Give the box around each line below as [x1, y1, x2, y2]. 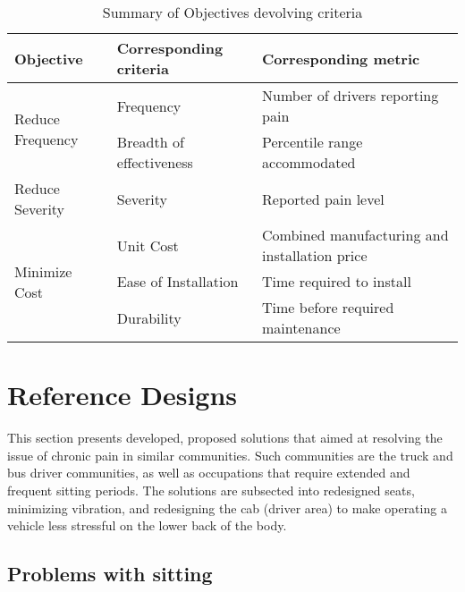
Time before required [262, 297, 394, 317]
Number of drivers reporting [262, 85, 439, 106]
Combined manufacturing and [262, 224, 449, 245]
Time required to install [262, 271, 411, 292]
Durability [116, 307, 182, 328]
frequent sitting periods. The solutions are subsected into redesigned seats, [7, 480, 415, 499]
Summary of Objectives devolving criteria [102, 2, 363, 22]
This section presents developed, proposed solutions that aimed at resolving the [7, 428, 443, 447]
